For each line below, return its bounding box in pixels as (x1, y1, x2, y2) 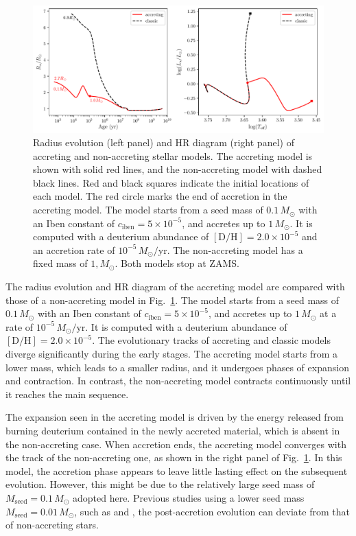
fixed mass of (33, 256, 88, 270)
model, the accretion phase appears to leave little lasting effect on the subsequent (5, 463, 348, 478)
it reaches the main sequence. (5, 386, 129, 401)
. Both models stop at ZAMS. (115, 256, 239, 270)
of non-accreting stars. (5, 517, 99, 532)
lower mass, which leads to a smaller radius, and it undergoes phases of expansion (5, 360, 349, 374)
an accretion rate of (33, 242, 115, 257)
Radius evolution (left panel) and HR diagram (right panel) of (33, 135, 294, 150)
